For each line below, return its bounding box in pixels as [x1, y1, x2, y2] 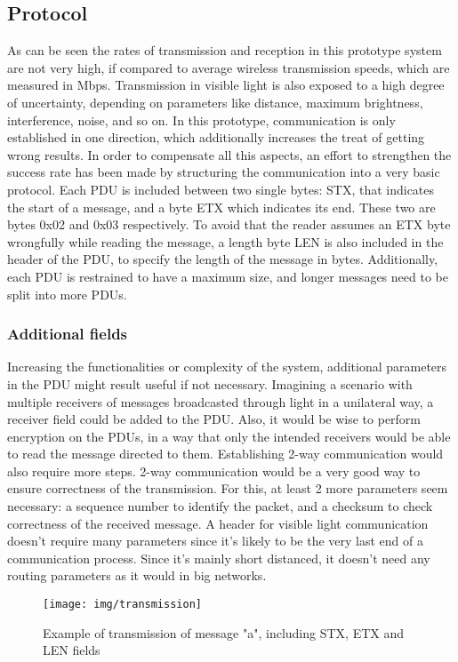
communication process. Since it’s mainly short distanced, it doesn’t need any [7, 548, 430, 567]
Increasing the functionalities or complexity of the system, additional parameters [7, 357, 447, 376]
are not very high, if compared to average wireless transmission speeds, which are [7, 58, 450, 76]
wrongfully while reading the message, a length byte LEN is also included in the [7, 232, 444, 251]
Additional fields [7, 323, 128, 345]
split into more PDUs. [7, 284, 127, 303]
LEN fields [43, 641, 100, 659]
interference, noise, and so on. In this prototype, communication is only [7, 110, 396, 129]
